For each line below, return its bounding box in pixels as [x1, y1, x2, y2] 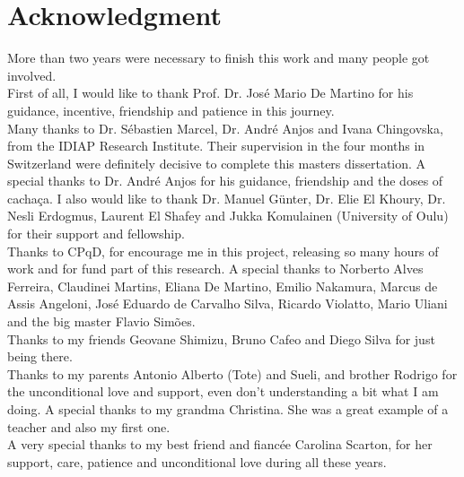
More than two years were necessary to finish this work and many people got [7, 48, 430, 67]
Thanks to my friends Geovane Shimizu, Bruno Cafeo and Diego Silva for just [7, 329, 435, 348]
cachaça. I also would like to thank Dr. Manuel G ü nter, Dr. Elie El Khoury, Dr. [7, 188, 446, 207]
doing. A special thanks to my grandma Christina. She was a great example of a [7, 400, 449, 418]
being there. [7, 347, 73, 366]
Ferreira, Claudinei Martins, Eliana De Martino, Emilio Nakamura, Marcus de [7, 276, 438, 295]
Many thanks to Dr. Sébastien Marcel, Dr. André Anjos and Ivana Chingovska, [7, 118, 443, 137]
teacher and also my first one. [7, 417, 171, 436]
